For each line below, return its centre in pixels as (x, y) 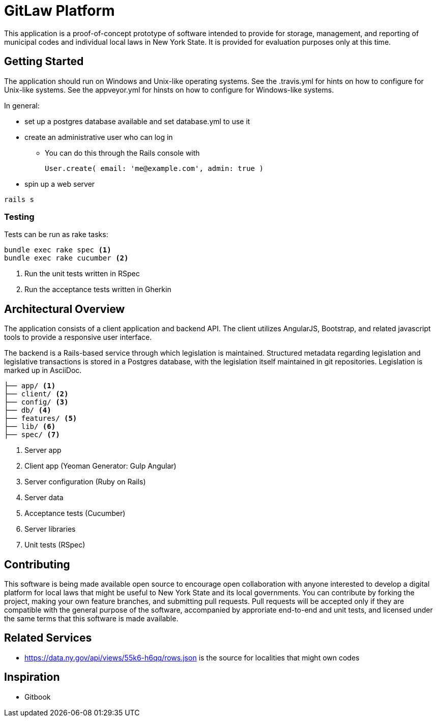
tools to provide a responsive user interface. (78, 337)
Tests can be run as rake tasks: (56, 235)
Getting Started (44, 62)
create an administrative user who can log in (99, 137)
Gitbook (38, 697)
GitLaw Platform (60, 11)
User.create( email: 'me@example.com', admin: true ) (154, 168)
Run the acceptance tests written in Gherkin (98, 290)
